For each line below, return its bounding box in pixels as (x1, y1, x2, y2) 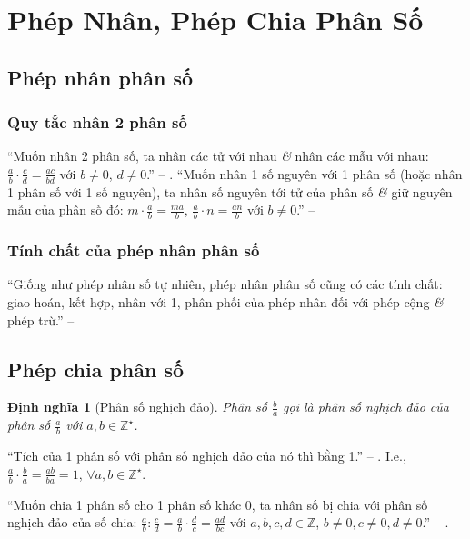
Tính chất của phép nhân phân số (7, 239, 260, 262)
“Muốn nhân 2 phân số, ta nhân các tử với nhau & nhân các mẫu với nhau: (7, 146, 429, 165)
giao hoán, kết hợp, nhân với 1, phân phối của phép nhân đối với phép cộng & (7, 293, 444, 312)
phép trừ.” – (7, 310, 75, 329)
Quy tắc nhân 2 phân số (7, 111, 187, 134)
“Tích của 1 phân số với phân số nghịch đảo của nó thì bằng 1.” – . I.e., (7, 446, 406, 465)
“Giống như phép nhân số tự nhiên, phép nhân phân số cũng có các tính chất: (7, 274, 443, 294)
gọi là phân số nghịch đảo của (283, 397, 449, 416)
